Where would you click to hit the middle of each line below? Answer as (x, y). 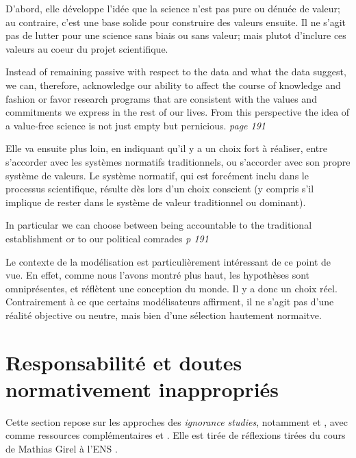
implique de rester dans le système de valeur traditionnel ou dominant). (156, 202)
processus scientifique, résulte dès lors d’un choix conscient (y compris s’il (160, 189)
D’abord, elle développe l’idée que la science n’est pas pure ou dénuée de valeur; (173, 8)
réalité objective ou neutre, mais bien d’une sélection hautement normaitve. (164, 315)
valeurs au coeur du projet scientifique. (87, 48)
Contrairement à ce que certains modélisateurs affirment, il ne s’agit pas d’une (170, 302)
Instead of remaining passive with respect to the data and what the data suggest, (176, 72)
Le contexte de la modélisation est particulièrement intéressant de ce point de (168, 261)
